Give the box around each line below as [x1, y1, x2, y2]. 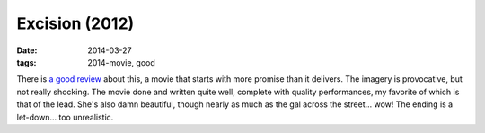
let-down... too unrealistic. [16, 111, 114, 122]
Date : [16, 45, 38, 56]
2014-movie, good [87, 57, 156, 67]
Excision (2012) [16, 13, 135, 33]
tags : [16, 57, 37, 67]
